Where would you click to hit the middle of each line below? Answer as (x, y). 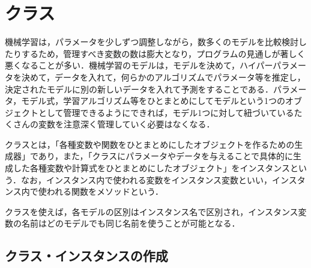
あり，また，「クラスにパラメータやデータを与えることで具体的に (166, 156)
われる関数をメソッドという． (105, 191)
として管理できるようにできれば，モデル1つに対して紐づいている (166, 112)
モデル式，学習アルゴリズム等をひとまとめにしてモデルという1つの (153, 101)
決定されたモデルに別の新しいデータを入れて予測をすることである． (139, 89)
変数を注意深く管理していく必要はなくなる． (126, 124)
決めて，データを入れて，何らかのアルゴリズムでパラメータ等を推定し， (163, 77)
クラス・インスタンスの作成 (86, 256)
